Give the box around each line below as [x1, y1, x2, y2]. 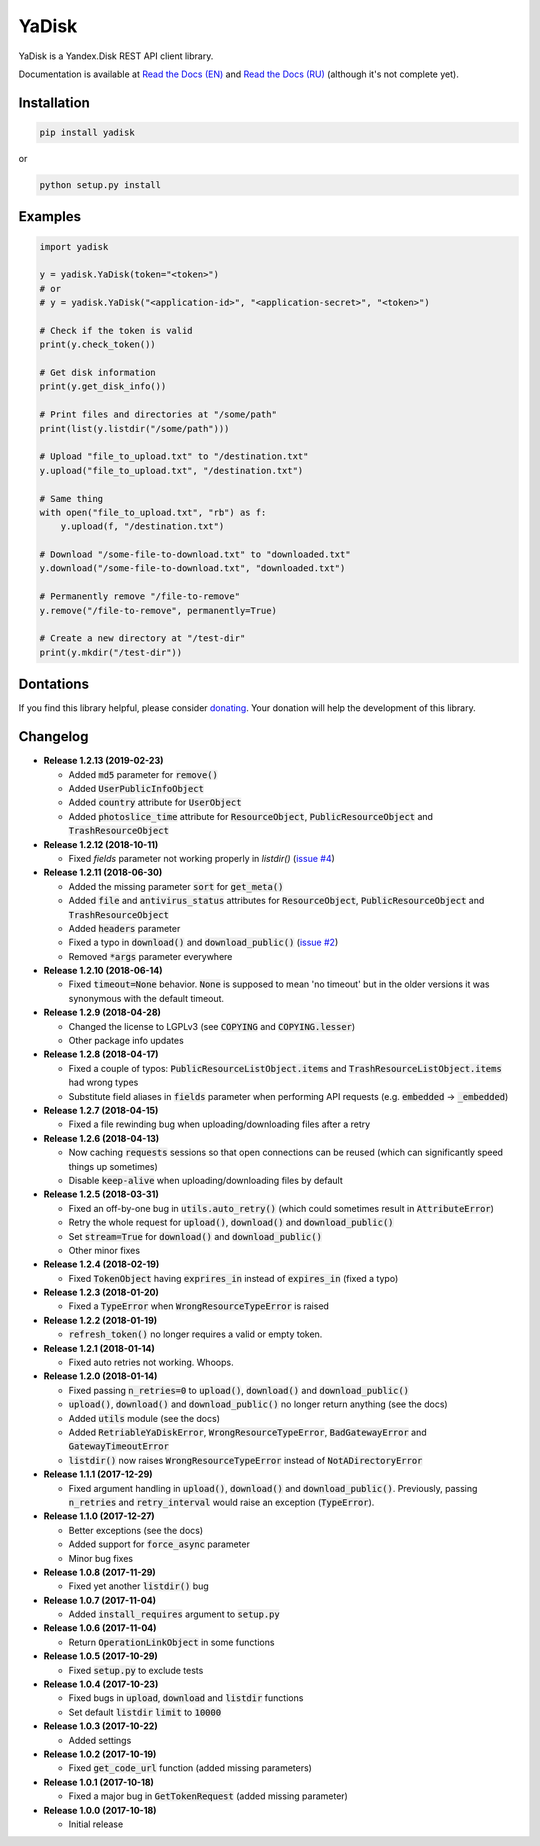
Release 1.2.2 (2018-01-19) [43, 1314, 158, 1326]
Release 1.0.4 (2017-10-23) [43, 1678, 159, 1690]
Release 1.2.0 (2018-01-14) [43, 1370, 158, 1382]
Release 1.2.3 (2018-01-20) [43, 1286, 159, 1299]
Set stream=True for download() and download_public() [68, 1230, 322, 1242]
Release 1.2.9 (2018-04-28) [43, 1006, 162, 1019]
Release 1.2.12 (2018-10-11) [43, 838, 159, 850]
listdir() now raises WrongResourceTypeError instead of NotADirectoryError [68, 1454, 423, 1466]
